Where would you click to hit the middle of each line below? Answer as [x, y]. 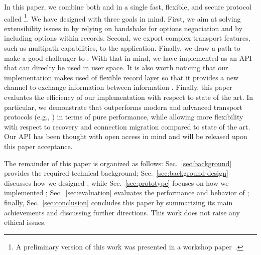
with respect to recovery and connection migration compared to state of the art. [127, 126]
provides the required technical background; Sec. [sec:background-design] [116, 173]
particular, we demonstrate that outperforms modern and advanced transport [123, 107]
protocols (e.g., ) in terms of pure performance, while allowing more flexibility [124, 117]
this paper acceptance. [38, 146]
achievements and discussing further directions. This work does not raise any [122, 212]
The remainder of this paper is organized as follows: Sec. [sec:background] [118, 163]
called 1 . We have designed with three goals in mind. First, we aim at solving [122, 18]
